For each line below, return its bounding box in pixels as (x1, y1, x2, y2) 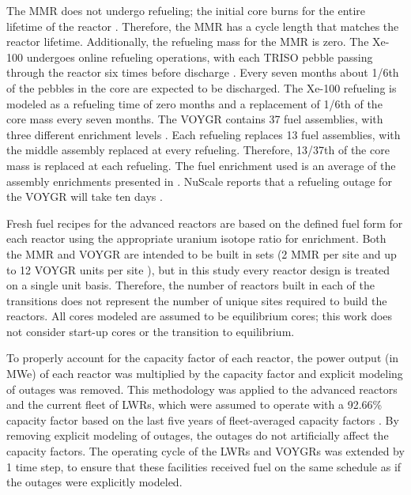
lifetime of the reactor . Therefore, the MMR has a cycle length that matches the (6, 17, 399, 34)
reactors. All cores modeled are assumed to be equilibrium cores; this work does (6, 308, 393, 324)
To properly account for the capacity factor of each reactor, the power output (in (6, 350, 399, 366)
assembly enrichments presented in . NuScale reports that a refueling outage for (6, 172, 392, 189)
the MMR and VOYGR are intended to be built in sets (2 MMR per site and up (6, 245, 397, 262)
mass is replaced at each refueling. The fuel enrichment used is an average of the (6, 157, 396, 173)
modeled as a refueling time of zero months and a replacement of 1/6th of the (6, 95, 383, 111)
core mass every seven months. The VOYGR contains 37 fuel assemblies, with (6, 111, 383, 127)
